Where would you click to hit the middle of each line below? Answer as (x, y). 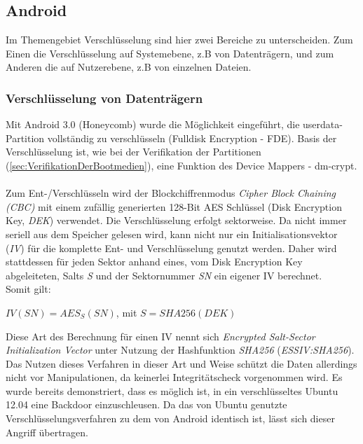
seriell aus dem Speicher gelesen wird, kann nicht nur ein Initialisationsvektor (172, 234)
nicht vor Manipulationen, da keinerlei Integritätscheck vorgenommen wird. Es (174, 377)
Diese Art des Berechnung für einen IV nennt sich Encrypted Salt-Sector (160, 336)
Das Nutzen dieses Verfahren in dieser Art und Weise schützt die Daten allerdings (181, 363)
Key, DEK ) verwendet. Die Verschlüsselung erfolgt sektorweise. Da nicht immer (176, 220)
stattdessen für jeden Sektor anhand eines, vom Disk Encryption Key (154, 262)
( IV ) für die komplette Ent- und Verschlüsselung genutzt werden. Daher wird (171, 248)
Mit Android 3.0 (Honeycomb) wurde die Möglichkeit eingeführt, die (153, 124)
